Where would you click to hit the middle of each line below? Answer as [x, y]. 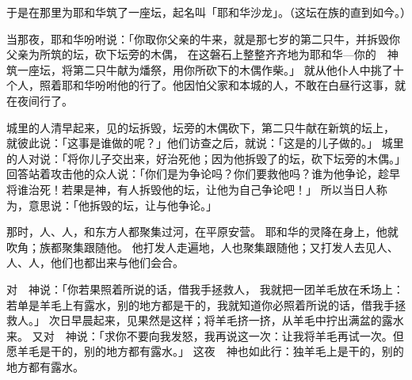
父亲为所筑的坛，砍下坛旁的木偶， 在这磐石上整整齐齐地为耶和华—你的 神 [202, 54]
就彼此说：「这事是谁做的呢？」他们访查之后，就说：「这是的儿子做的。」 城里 [205, 143]
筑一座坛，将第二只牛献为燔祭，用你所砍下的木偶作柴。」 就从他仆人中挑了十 [205, 69]
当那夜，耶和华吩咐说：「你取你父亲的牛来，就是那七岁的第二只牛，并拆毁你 [203, 38]
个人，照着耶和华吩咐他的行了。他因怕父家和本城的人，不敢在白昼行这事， [200, 85]
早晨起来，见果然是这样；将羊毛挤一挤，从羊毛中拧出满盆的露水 [237, 320]
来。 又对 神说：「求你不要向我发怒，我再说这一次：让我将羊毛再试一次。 [200, 335]
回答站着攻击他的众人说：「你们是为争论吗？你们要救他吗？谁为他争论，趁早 [203, 174]
